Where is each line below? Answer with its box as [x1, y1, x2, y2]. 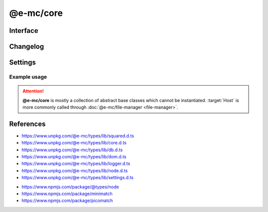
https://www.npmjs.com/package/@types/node [21, 184, 119, 190]
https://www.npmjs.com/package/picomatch [21, 198, 113, 204]
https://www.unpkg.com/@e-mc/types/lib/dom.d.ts [21, 154, 127, 160]
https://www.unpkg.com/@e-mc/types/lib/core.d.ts [21, 140, 127, 146]
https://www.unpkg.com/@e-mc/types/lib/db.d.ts [21, 147, 123, 153]
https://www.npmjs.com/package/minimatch [21, 191, 113, 197]
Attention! [22, 88, 44, 94]
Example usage [9, 73, 47, 80]
